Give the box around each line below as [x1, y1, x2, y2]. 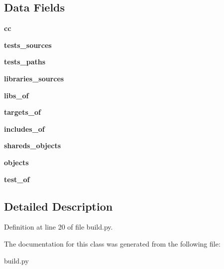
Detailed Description [4, 198, 113, 214]
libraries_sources [4, 73, 64, 83]
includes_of [4, 123, 45, 134]
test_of [4, 174, 30, 184]
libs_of [4, 90, 29, 100]
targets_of [4, 107, 41, 117]
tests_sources [4, 39, 52, 50]
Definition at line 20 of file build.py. [4, 222, 113, 232]
